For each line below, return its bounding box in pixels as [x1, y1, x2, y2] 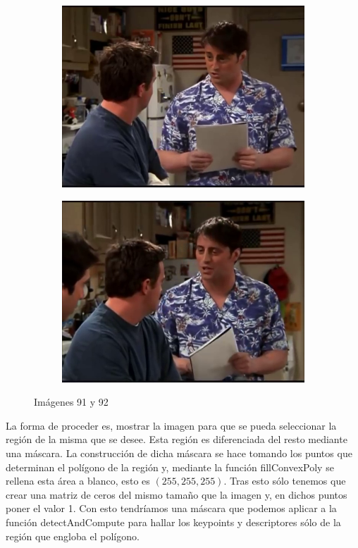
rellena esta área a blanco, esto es [6, 473, 150, 488]
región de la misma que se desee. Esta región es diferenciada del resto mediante [6, 432, 347, 447]
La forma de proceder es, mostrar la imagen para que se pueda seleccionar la [6, 418, 337, 432]
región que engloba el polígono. [6, 528, 140, 543]
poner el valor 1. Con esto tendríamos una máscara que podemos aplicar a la [6, 501, 337, 516]
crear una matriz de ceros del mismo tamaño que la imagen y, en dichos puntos [6, 487, 347, 502]
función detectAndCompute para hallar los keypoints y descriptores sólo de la [6, 514, 341, 529]
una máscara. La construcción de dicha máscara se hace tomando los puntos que [6, 445, 352, 460]
